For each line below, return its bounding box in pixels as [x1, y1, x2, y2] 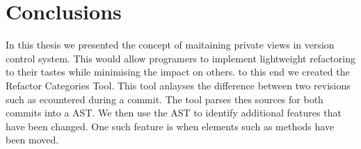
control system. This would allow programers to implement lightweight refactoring [6, 51, 355, 65]
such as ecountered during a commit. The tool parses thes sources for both [6, 91, 323, 106]
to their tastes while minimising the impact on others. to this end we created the [6, 64, 350, 79]
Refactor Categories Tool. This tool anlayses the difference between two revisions [6, 78, 351, 92]
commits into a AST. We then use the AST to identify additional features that [6, 105, 342, 120]
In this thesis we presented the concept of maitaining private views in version [6, 37, 335, 52]
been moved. [6, 132, 59, 147]
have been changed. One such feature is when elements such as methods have [6, 119, 335, 133]
